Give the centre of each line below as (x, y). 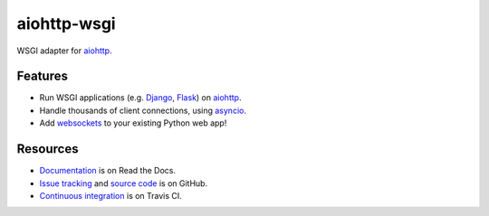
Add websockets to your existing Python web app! (133, 123)
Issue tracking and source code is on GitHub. (124, 183)
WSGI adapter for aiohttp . (64, 51)
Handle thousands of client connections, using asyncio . (143, 110)
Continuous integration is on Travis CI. (111, 195)
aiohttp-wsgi (67, 23)
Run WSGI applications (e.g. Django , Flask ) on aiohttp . (140, 98)
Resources (48, 149)
